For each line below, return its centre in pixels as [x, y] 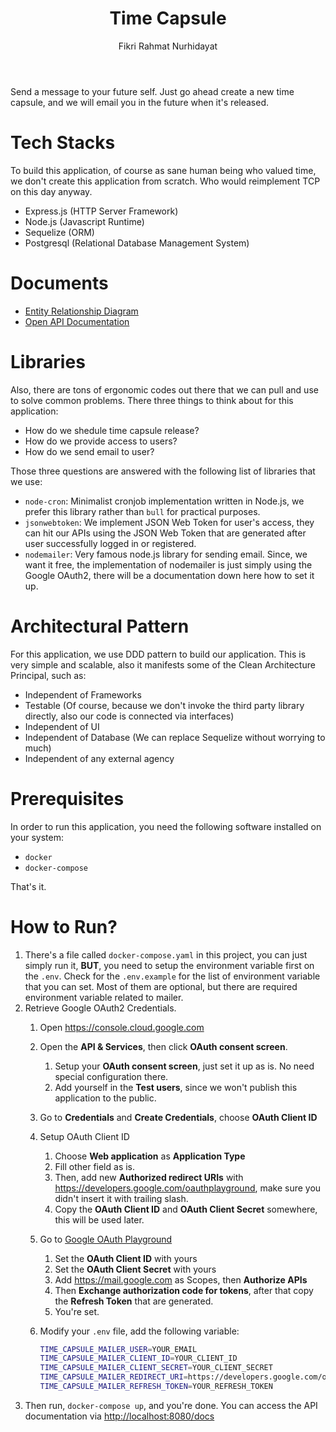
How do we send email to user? [89, 451]
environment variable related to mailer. [104, 997]
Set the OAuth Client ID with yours [126, 1258]
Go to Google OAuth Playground [106, 1239]
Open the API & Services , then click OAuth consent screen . [163, 1046]
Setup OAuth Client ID [84, 1136]
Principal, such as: [48, 675]
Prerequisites [67, 798]
